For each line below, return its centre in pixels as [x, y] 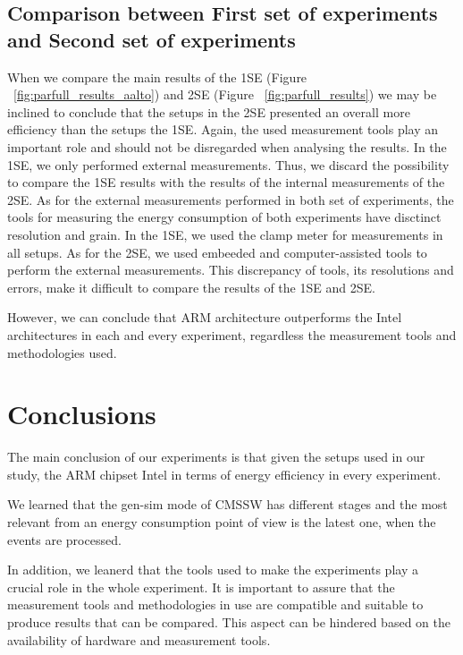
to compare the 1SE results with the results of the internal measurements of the [226, 182]
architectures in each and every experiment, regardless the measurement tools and [232, 334]
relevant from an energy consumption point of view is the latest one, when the [222, 522]
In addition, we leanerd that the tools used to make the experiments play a [213, 570]
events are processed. [64, 539]
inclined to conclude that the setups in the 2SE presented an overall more [209, 111]
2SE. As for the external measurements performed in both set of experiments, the [231, 199]
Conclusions [82, 414]
